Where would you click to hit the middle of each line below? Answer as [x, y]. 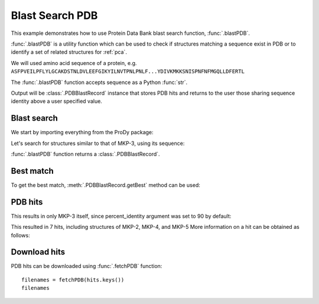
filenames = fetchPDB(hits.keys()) [73, 280]
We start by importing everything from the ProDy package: [82, 132]
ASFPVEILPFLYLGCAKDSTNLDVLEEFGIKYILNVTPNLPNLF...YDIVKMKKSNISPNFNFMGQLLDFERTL [128, 72]
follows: [20, 235]
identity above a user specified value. [57, 101]
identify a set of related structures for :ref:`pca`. [69, 52]
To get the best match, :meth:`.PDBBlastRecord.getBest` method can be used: [106, 185]
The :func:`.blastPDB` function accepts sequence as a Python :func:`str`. [99, 82]
